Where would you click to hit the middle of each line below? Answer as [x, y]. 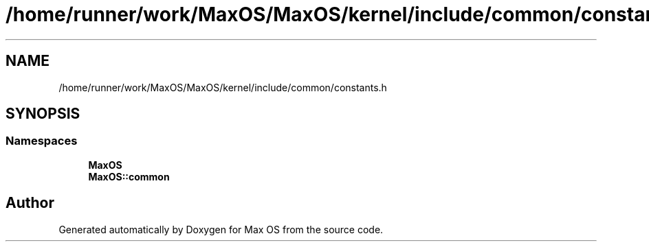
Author [30, 203]
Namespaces [42, 141]
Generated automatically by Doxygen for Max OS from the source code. [221, 229]
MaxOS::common [129, 176]
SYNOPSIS [43, 114]
